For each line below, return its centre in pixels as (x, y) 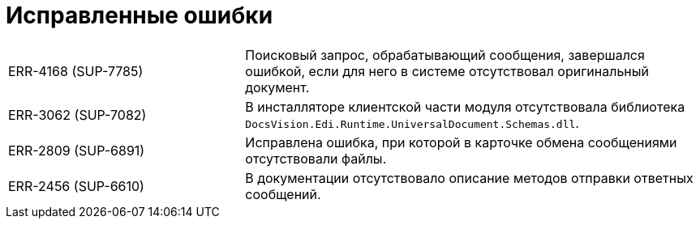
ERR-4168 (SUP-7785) (76, 71)
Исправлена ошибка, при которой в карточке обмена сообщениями (461, 142)
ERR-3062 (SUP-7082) (77, 115)
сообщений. (283, 194)
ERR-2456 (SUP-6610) (76, 186)
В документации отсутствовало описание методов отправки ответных (469, 178)
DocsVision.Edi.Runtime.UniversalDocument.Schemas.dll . (412, 123)
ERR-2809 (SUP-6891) (77, 150)
